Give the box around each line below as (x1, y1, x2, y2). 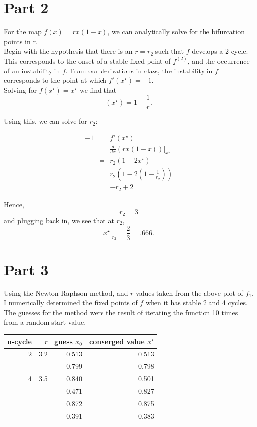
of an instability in (4, 65, 60, 75)
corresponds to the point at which (4, 75, 107, 85)
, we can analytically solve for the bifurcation (107, 26, 245, 37)
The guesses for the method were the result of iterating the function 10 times (4, 307, 238, 317)
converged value (89, 336, 145, 346)
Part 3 (4, 259, 49, 279)
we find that (79, 84, 117, 95)
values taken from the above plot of (136, 287, 243, 298)
